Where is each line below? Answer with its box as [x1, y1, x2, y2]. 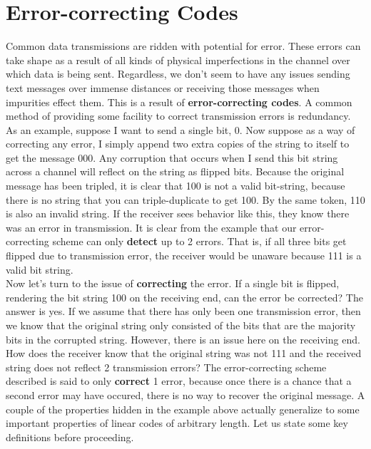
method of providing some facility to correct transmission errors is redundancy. [6, 108, 351, 123]
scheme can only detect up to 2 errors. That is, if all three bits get [52, 234, 347, 249]
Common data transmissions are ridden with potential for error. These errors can [6, 38, 361, 53]
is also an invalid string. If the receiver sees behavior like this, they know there [6, 206, 350, 221]
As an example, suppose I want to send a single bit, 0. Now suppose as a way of [6, 122, 355, 137]
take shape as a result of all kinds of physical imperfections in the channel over [6, 52, 350, 67]
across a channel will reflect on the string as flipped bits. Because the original [6, 164, 345, 179]
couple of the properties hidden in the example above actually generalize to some [6, 401, 360, 416]
